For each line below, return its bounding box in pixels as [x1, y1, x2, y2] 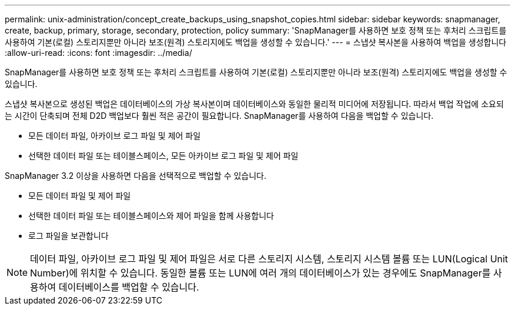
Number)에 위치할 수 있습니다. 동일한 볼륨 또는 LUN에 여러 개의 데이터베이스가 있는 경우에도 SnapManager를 [30, 267, 491, 279]
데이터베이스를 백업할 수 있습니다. [58, 281, 199, 293]
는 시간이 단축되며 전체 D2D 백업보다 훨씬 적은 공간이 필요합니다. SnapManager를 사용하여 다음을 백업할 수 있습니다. [5, 111, 434, 121]
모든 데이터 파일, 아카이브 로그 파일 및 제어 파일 [28, 131, 201, 141]
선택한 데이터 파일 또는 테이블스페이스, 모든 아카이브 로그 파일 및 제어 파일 [28, 151, 299, 161]
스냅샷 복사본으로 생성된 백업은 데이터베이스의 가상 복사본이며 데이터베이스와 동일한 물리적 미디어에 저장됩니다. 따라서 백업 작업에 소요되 [5, 99, 504, 109]
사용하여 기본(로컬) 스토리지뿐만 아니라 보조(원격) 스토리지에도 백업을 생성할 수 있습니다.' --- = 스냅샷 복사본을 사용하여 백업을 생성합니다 [5, 37, 507, 47]
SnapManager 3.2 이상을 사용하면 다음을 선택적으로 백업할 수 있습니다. [5, 171, 267, 181]
